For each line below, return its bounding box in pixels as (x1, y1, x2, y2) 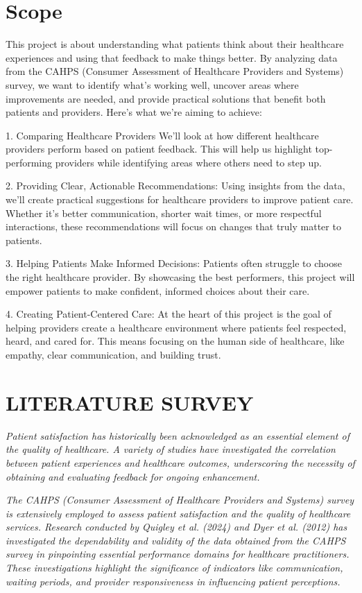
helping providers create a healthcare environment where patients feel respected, (6, 320, 347, 334)
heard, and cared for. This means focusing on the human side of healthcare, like (6, 334, 345, 348)
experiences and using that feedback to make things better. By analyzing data (6, 50, 338, 65)
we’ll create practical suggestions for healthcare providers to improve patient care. (6, 192, 354, 207)
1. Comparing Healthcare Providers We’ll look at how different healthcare (6, 128, 319, 142)
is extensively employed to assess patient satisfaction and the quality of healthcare (6, 506, 351, 520)
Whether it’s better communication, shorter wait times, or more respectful (6, 205, 322, 220)
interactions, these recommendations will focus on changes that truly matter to (6, 219, 341, 234)
